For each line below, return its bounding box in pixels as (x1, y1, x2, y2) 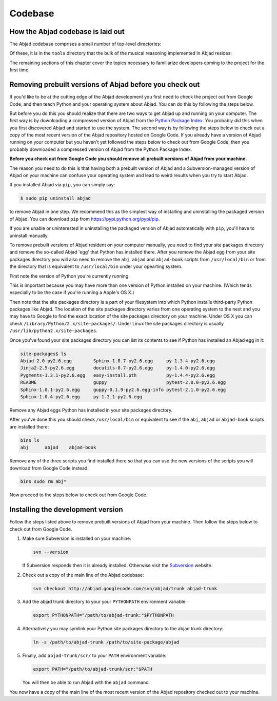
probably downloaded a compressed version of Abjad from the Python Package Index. (9, 146, 192, 152)
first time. (9, 67, 30, 73)
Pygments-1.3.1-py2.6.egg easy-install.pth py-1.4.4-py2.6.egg (20, 372, 215, 378)
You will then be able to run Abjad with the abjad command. (22, 679, 150, 686)
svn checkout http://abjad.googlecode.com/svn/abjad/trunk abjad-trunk (33, 586, 217, 591)
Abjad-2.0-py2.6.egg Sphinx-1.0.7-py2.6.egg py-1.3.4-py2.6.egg (20, 358, 215, 364)
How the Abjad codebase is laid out (9, 27, 125, 36)
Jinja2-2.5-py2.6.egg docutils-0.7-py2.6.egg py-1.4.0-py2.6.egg (20, 365, 215, 371)
